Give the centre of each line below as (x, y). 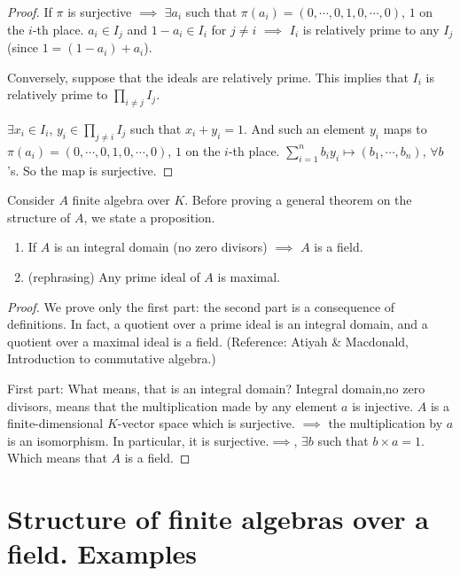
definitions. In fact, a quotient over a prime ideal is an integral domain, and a (218, 324)
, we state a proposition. (149, 217)
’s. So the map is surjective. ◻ (90, 170)
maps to (405, 129)
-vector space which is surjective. (206, 423)
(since (23, 47)
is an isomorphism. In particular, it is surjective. (138, 440)
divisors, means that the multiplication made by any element (172, 405)
